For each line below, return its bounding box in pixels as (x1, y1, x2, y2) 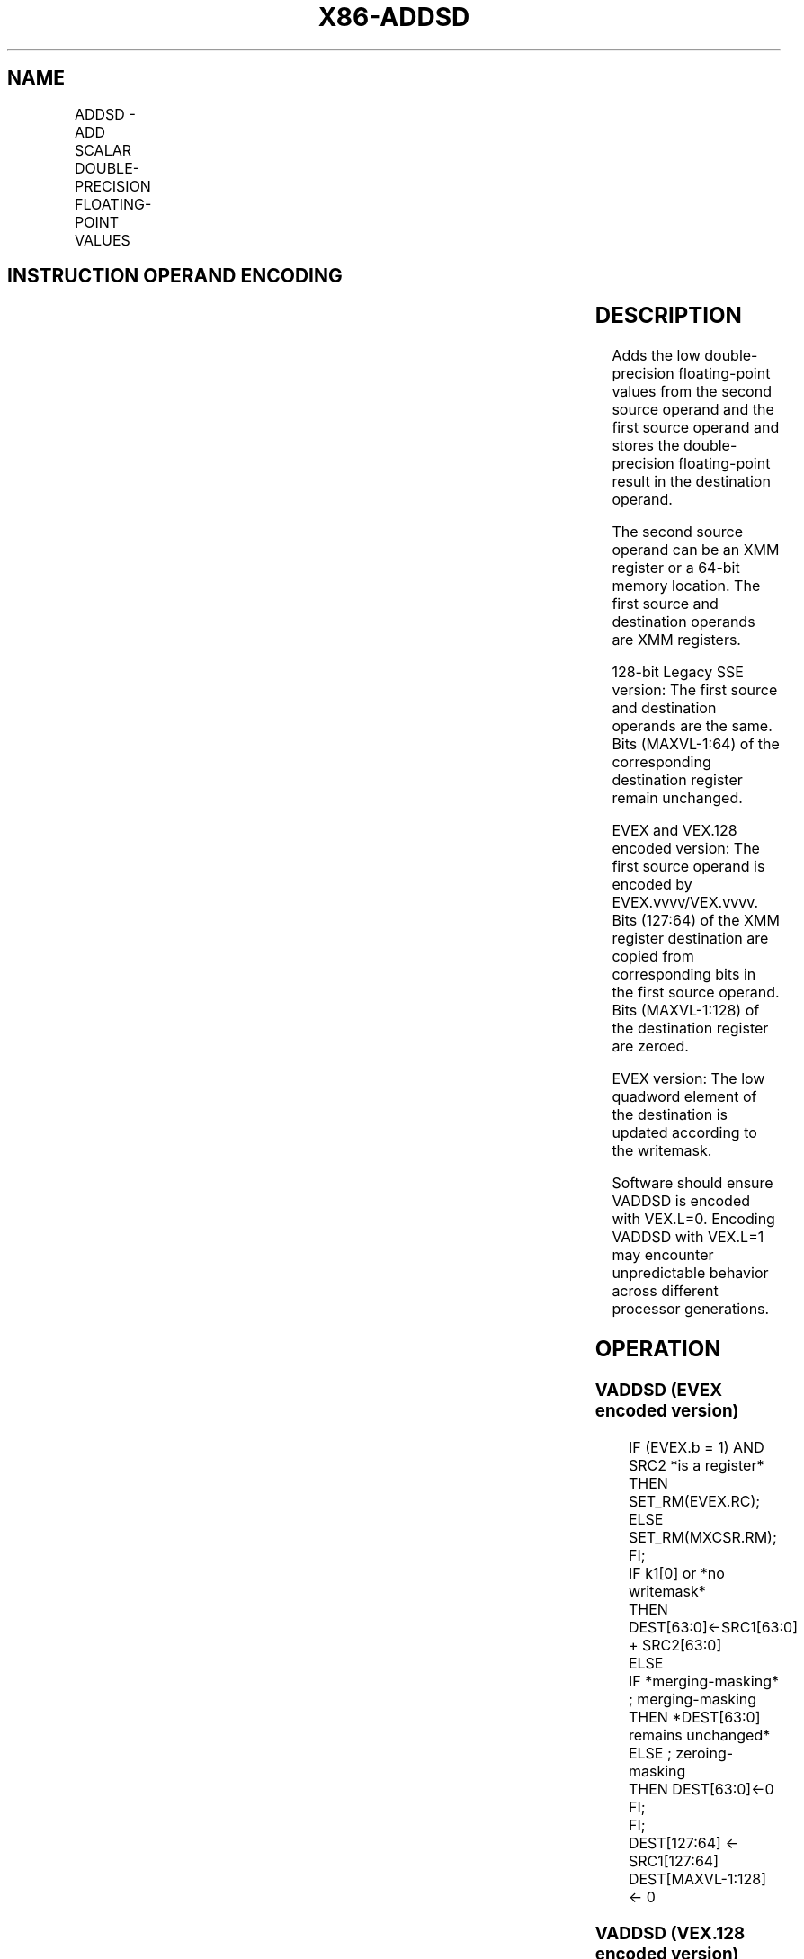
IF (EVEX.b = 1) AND (628, 1437, 764, 1456)
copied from (612, 947, 694, 966)
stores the (612, 436, 680, 455)
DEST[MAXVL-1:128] (628, 1869, 767, 1888)
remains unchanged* (628, 1725, 771, 1744)
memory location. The (612, 577, 761, 595)
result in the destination (612, 472, 771, 491)
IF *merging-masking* (628, 1671, 779, 1690)
